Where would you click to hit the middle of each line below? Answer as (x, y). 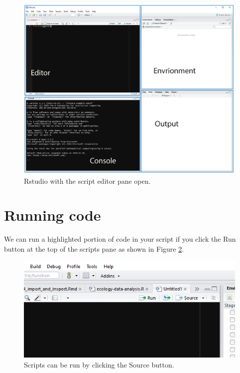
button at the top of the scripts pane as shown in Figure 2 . (94, 248)
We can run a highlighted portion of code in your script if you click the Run (120, 239)
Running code (53, 215)
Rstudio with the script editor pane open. (87, 181)
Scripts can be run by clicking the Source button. (99, 364)
